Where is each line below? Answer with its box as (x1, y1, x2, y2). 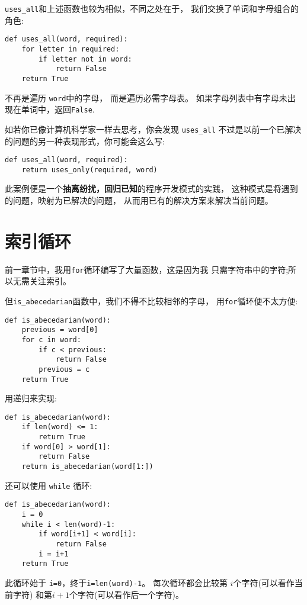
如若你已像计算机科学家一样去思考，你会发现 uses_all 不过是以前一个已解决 (5, 123, 302, 135)
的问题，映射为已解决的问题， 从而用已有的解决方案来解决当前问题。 (5, 194, 273, 206)
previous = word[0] (21, 326, 98, 334)
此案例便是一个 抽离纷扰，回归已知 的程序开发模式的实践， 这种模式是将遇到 (5, 182, 298, 195)
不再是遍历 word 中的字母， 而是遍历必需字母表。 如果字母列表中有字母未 (5, 91, 287, 104)
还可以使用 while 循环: (5, 479, 92, 491)
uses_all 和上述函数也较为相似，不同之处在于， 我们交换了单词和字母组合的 (5, 2, 299, 14)
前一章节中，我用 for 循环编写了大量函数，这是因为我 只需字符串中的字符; (5, 263, 289, 275)
